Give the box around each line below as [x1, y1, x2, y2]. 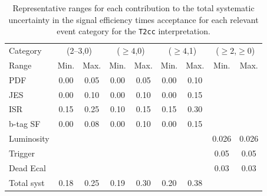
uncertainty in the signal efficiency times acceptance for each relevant [8, 13, 259, 25]
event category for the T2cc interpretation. [57, 25, 210, 37]
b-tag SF [9, 117, 41, 130]
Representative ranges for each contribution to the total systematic [12, 2, 255, 14]
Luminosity [9, 132, 50, 145]
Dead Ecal [9, 161, 46, 174]
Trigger [9, 147, 35, 159]
